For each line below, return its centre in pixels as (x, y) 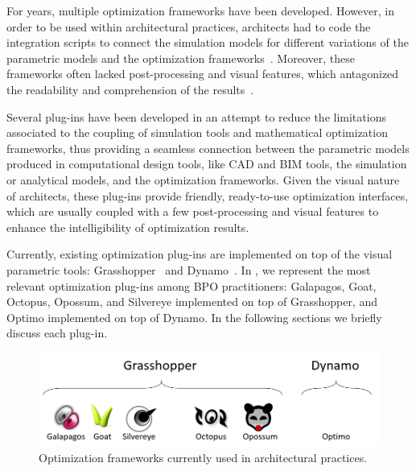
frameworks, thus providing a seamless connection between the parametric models (208, 148)
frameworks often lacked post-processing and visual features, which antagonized (203, 74)
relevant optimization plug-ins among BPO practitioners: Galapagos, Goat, (192, 285)
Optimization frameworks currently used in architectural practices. (203, 458)
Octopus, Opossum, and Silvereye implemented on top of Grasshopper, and (192, 302)
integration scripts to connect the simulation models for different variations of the (208, 42)
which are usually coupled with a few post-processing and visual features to (193, 211)
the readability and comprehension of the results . (130, 89)
